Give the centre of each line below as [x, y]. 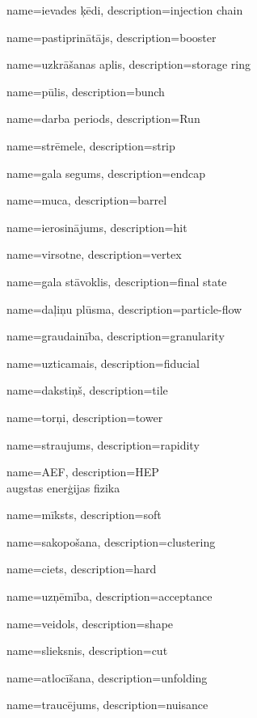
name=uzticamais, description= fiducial [103, 363]
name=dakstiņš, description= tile [87, 390]
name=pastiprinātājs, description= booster [112, 37]
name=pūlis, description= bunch [86, 91]
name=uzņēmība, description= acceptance [110, 596]
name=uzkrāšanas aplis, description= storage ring [128, 64]
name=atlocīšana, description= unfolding [107, 677]
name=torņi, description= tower [85, 417]
